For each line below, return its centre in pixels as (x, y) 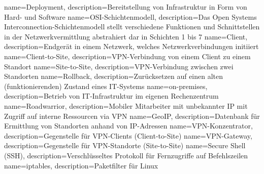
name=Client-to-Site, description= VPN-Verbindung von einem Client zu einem (127, 56)
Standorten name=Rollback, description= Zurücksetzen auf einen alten (114, 76)
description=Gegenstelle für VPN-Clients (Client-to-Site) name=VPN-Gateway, (128, 135)
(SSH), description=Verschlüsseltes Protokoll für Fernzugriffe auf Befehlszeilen (126, 155)
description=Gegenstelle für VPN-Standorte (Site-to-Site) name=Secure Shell (125, 145)
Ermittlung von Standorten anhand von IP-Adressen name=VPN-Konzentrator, (128, 126)
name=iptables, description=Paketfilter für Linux (81, 165)
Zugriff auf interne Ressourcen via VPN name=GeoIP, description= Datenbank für (132, 116)
